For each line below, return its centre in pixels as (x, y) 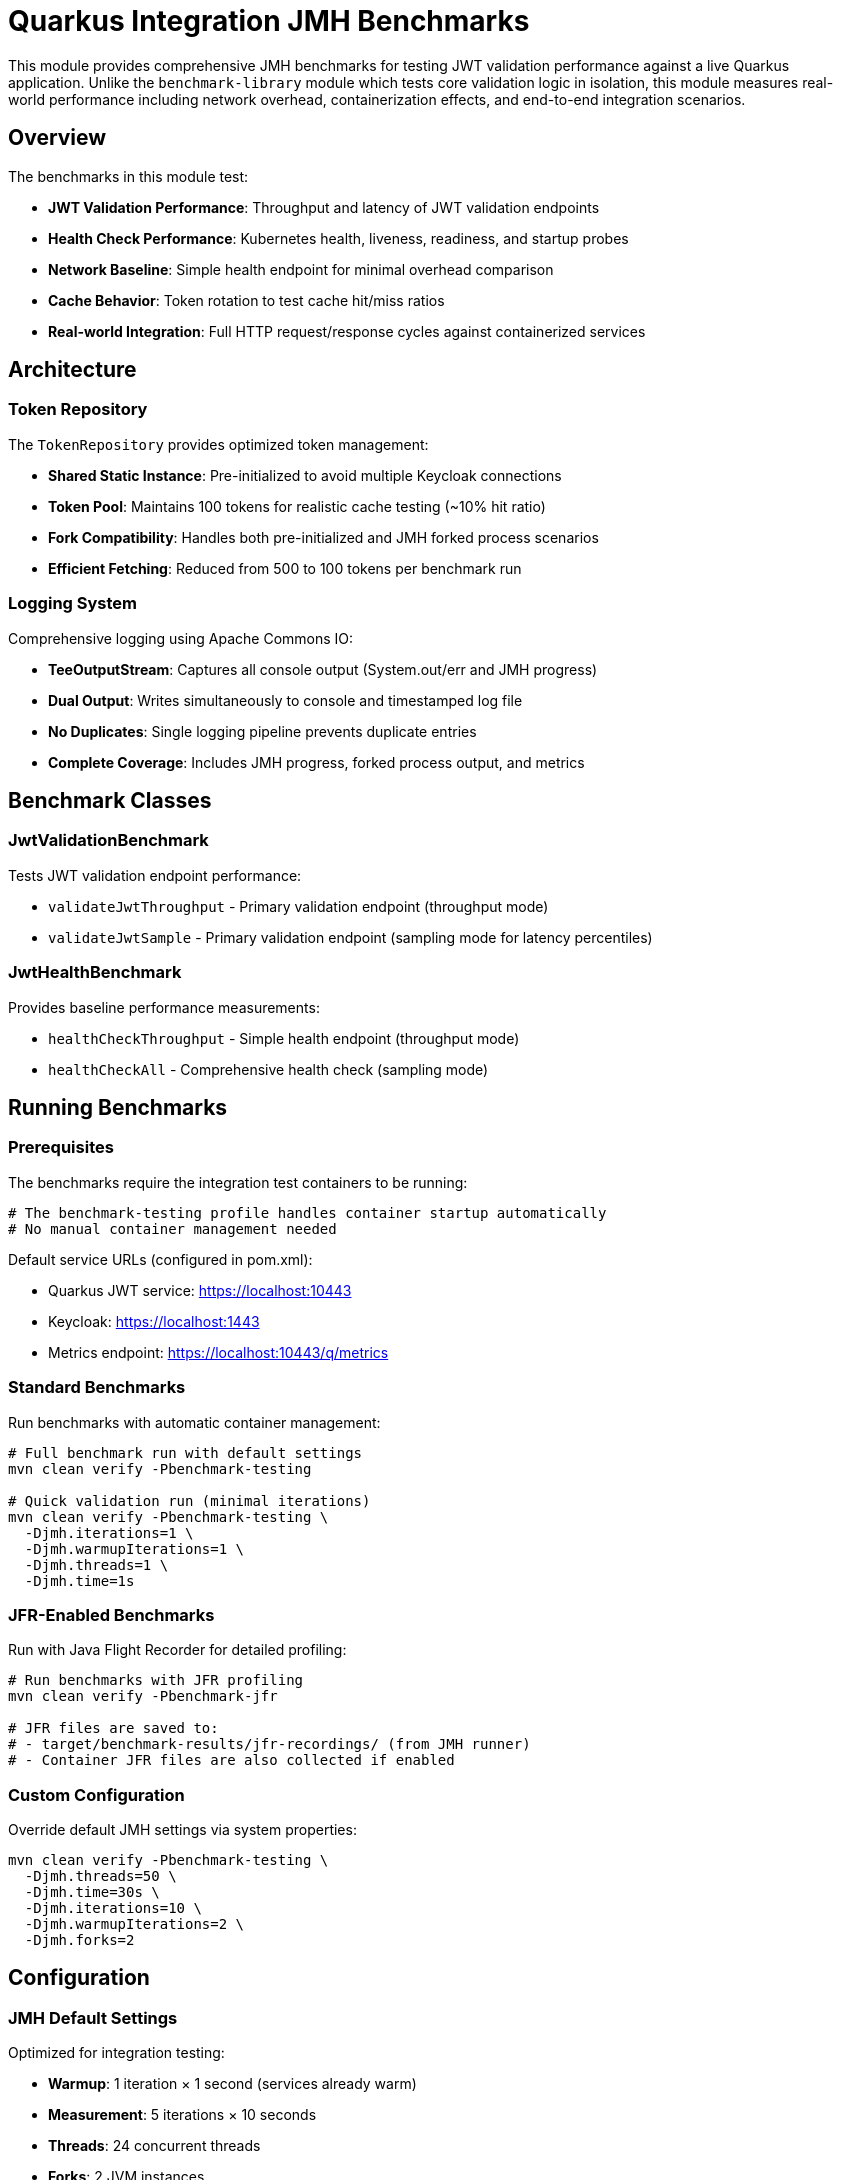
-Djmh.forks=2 (79, 1940)
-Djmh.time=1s (79, 1580)
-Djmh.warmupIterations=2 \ (134, 1924)
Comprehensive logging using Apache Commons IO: (181, 638)
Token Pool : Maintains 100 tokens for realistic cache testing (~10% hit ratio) (297, 506)
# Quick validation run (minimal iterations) (189, 1500)
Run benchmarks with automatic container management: (194, 1422)
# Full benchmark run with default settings (185, 1452)
